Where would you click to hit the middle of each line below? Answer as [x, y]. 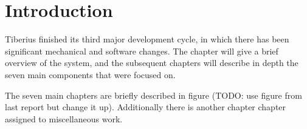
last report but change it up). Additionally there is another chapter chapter [146, 107]
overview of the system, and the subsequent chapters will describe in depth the [152, 63]
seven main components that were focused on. [90, 74]
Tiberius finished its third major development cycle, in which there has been [147, 39]
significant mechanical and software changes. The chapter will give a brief [142, 51]
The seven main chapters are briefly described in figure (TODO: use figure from [153, 95]
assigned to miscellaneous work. [64, 118]
